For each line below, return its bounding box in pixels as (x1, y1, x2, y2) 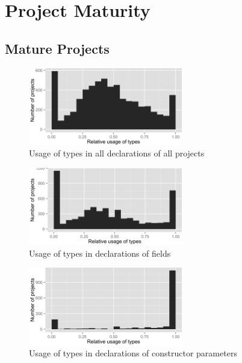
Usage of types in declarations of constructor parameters (29, 347, 237, 359)
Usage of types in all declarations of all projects (29, 147, 205, 159)
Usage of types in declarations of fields (29, 246, 171, 259)
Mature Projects (5, 39, 110, 57)
